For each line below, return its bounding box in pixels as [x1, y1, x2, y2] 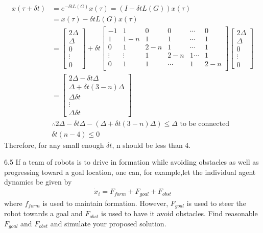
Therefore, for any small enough [4, 139, 104, 150]
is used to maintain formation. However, [42, 197, 169, 208]
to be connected [180, 120, 229, 127]
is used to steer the [186, 197, 246, 208]
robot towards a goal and [4, 208, 83, 219]
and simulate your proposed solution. [50, 218, 166, 228]
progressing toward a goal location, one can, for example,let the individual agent [4, 166, 256, 177]
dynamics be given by [4, 176, 72, 187]
